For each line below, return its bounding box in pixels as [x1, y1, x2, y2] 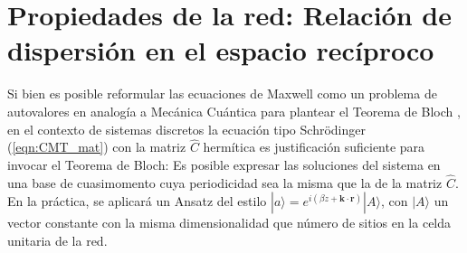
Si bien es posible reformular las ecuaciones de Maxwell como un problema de [7, 84, 437, 103]
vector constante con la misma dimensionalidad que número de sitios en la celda [7, 213, 452, 232]
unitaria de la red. [7, 230, 108, 249]
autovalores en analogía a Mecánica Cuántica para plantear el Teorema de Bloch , [7, 101, 461, 120]
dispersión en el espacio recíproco [7, 32, 434, 69]
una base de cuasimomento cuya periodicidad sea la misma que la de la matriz [7, 173, 443, 192]
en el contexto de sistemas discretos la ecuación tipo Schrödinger [7, 119, 366, 138]
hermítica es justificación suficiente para [203, 137, 425, 156]
